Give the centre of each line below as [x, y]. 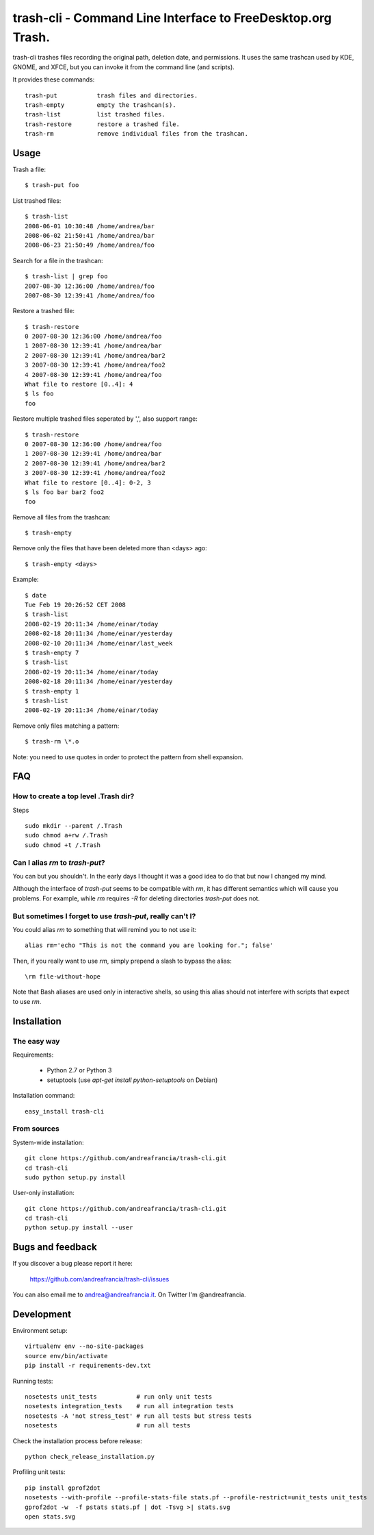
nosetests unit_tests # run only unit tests [119, 1397]
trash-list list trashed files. [95, 114]
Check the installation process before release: [78, 1441]
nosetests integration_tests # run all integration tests [129, 1406]
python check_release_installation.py [90, 1457]
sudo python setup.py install [76, 1177]
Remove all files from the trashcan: [62, 517]
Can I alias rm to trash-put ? [59, 862]
